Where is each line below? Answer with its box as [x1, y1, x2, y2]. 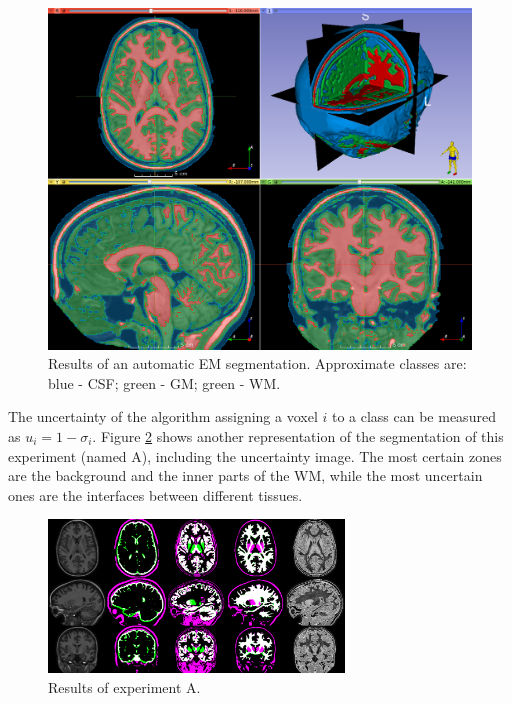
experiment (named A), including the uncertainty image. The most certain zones [8, 445, 502, 466]
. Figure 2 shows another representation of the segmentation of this [92, 425, 504, 446]
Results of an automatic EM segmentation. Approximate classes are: [48, 353, 467, 374]
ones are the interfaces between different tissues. [8, 484, 303, 505]
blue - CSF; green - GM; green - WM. [48, 372, 281, 393]
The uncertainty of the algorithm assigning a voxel [8, 406, 318, 427]
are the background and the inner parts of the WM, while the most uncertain [8, 465, 483, 486]
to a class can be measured [331, 406, 496, 427]
